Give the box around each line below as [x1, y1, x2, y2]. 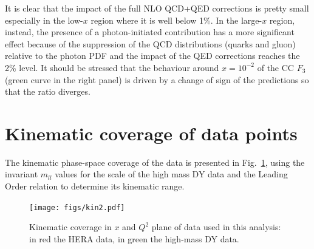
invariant [5, 168, 38, 180]
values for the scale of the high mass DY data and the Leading [55, 168, 288, 180]
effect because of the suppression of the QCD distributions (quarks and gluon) [5, 37, 296, 50]
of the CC [257, 61, 294, 73]
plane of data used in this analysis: [151, 220, 281, 233]
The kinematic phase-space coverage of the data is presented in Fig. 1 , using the [5, 155, 305, 168]
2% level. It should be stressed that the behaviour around [5, 61, 219, 73]
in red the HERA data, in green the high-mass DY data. [29, 232, 239, 245]
